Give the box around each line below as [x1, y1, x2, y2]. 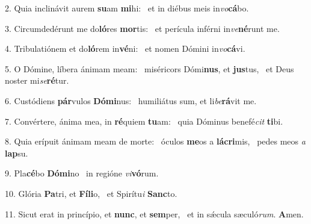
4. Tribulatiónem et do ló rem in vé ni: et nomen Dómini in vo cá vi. [5, 42, 245, 55]
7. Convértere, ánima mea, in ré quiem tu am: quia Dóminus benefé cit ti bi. [5, 114, 283, 127]
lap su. [5, 146, 28, 159]
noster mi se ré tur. [5, 74, 69, 87]
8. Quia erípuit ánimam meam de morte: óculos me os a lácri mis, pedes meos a [5, 135, 306, 148]
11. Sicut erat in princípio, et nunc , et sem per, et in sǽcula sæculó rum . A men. [5, 207, 304, 220]
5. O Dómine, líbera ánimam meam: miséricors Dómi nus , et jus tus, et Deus [5, 62, 294, 75]
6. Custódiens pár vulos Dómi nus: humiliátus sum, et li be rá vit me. [5, 94, 257, 107]
